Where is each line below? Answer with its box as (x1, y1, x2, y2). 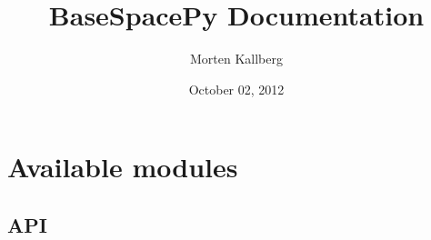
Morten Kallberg (190, 49, 283, 68)
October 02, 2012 (188, 79, 285, 98)
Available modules (7, 148, 238, 185)
